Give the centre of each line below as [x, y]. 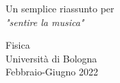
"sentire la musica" [45, 22]
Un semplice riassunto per [60, 8]
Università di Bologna [51, 58]
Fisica [18, 45]
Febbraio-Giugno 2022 [52, 72]
